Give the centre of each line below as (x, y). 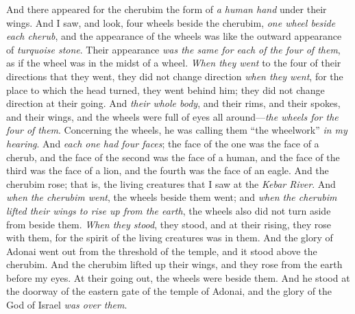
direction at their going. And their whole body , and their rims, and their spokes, (173, 103)
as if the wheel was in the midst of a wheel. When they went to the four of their (174, 63)
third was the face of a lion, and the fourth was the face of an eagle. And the (168, 170)
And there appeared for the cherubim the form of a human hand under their (167, 9)
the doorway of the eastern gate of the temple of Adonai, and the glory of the (169, 291)
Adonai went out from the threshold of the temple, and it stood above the (162, 251)
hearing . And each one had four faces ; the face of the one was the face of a (163, 143)
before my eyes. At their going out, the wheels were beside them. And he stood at (178, 277)
